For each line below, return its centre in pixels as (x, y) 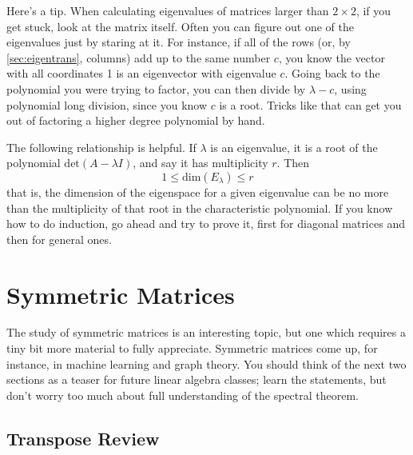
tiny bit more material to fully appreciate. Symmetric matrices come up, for (192, 348)
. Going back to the (332, 73)
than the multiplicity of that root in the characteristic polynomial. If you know (200, 208)
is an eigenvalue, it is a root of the (294, 147)
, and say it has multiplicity (201, 163)
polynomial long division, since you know (107, 104)
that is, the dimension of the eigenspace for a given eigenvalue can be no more (198, 192)
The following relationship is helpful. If (101, 147)
